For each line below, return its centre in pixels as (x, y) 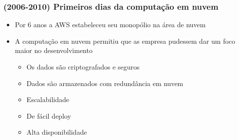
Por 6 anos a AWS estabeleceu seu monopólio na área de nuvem (110, 25)
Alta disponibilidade (57, 132)
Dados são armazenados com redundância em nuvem (105, 83)
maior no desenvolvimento (54, 50)
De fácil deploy (49, 115)
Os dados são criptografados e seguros (83, 67)
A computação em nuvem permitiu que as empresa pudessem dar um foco (125, 41)
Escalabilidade (48, 99)
